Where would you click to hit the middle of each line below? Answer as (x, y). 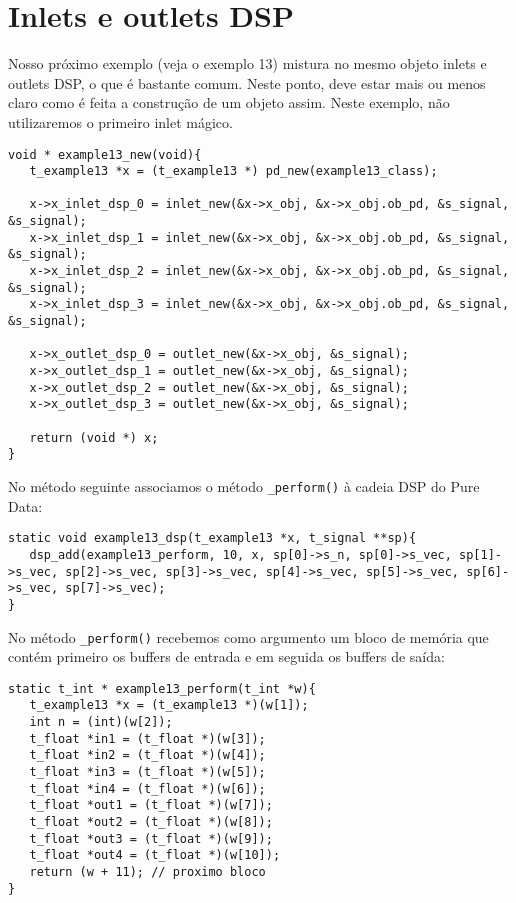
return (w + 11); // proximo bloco (147, 871)
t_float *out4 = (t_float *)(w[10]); (155, 855)
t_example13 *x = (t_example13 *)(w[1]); (169, 705)
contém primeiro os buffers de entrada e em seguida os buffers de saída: (226, 656)
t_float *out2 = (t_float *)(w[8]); (151, 822)
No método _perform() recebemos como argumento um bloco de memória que (248, 636)
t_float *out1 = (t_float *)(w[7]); (151, 805)
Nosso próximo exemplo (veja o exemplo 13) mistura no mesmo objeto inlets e (247, 63)
